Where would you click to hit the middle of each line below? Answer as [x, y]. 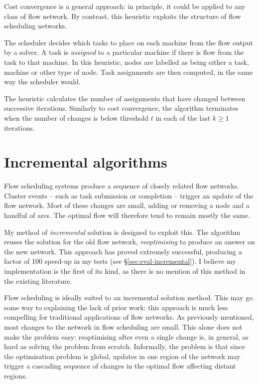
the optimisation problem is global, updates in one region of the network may [122, 356]
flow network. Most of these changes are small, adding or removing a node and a [127, 205]
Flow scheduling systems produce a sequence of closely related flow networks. [122, 186]
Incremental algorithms [86, 162]
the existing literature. [38, 281]
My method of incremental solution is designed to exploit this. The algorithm [122, 232]
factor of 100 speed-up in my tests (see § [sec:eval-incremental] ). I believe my [120, 261]
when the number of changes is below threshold [76, 117]
